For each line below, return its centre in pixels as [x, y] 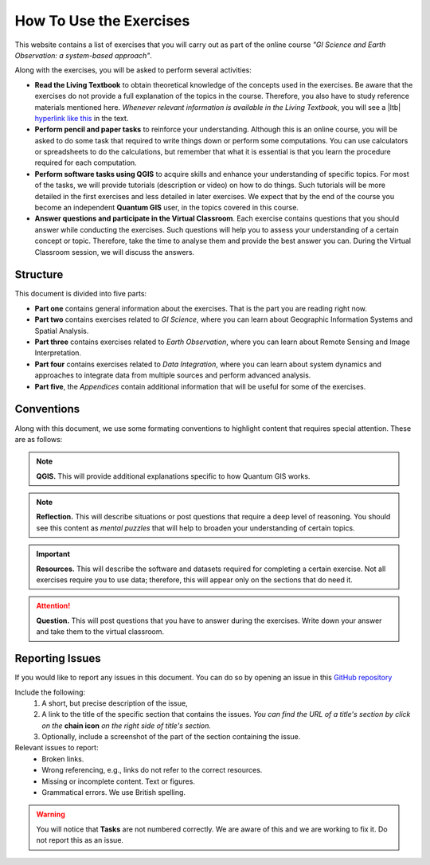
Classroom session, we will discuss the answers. [115, 252]
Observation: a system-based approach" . [84, 55]
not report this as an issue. [80, 840]
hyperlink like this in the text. [82, 118]
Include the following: [50, 692]
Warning [51, 814]
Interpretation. [58, 353]
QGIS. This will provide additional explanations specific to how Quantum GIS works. [173, 476]
